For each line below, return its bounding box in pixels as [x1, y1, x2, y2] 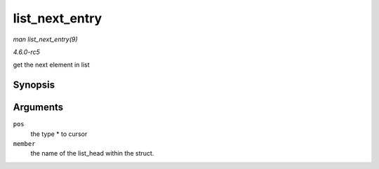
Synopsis [13, 79, 55, 91]
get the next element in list [13, 60, 91, 69]
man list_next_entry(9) [13, 35, 78, 43]
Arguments [13, 102, 64, 114]
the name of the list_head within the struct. [30, 149, 154, 158]
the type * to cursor [30, 130, 88, 138]
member [13, 140, 36, 148]
